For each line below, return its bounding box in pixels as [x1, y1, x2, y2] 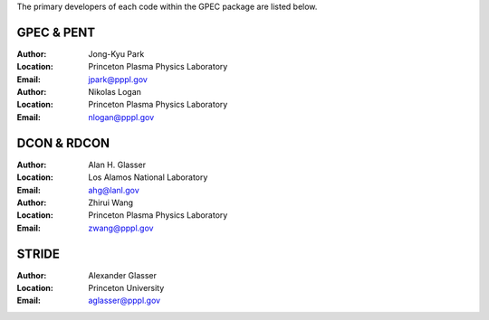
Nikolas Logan [88, 87, 142, 98]
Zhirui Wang [88, 197, 134, 208]
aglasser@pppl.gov [88, 295, 161, 306]
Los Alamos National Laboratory [88, 172, 208, 183]
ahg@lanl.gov [88, 184, 139, 195]
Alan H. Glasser [88, 159, 147, 170]
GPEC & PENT [16, 24, 96, 40]
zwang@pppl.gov [88, 222, 154, 233]
